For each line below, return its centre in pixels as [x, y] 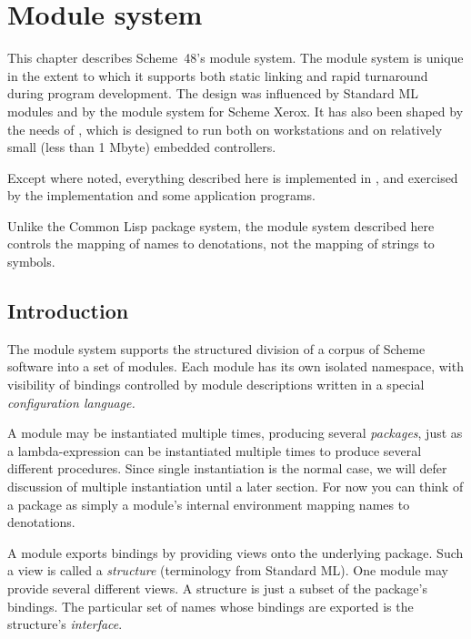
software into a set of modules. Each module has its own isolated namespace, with [235, 366]
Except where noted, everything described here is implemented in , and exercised [233, 177]
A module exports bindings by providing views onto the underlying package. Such [235, 552]
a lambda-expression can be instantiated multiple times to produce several [215, 450]
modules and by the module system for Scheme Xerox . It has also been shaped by [235, 111]
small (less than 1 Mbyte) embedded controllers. [142, 147]
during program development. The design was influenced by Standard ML [213, 93]
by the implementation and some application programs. [161, 195]
